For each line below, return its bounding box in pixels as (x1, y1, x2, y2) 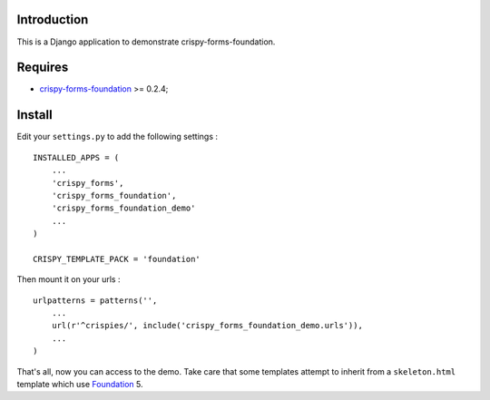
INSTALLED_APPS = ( (33, 152, 120, 162)
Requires (16, 60, 69, 75)
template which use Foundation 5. (16, 378, 143, 389)
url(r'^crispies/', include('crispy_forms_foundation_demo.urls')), (51, 320, 363, 331)
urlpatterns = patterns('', (33, 295, 158, 306)
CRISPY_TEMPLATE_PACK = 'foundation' (33, 254, 201, 264)
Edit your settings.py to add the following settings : (16, 132, 218, 142)
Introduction (16, 12, 89, 27)
